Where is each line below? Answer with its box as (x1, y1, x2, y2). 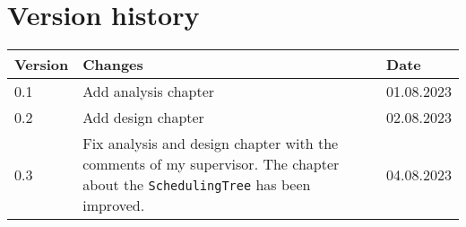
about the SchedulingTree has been (82, 174, 311, 196)
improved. (82, 195, 145, 216)
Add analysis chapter (82, 81, 215, 102)
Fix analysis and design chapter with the (82, 133, 339, 154)
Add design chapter (82, 107, 204, 128)
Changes (82, 54, 143, 75)
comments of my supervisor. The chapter (82, 153, 340, 175)
